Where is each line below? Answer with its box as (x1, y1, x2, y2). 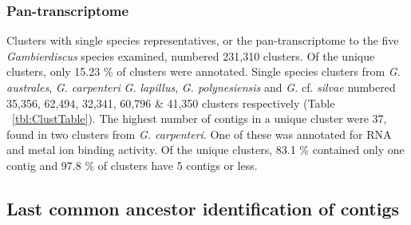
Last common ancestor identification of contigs (6, 195, 400, 220)
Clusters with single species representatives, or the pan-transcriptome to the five (6, 32, 399, 49)
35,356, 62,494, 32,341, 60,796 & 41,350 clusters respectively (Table (6, 94, 335, 111)
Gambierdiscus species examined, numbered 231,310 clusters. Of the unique (6, 47, 375, 64)
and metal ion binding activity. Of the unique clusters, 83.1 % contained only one (6, 141, 405, 158)
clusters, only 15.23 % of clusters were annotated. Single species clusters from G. (6, 63, 401, 80)
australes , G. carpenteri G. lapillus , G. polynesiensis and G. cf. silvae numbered (6, 79, 396, 95)
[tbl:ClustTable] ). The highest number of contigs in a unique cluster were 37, (12, 110, 387, 127)
